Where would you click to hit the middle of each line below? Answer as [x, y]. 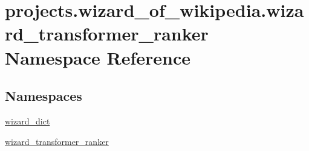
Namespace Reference [98, 57]
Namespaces [44, 96]
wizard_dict [28, 120]
